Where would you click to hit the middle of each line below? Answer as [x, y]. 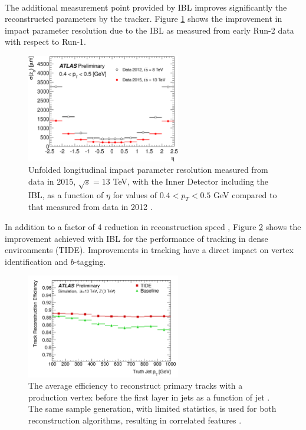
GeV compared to [245, 194]
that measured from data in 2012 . [91, 207]
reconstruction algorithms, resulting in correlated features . [135, 420]
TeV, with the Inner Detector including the [191, 181]
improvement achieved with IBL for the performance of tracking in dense [136, 238]
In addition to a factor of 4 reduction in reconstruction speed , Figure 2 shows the [153, 226]
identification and [36, 261]
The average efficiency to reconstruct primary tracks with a [136, 385]
